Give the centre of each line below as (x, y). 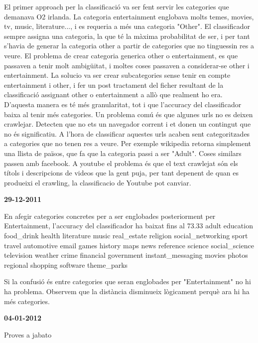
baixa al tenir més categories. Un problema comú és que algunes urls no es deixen (129, 114)
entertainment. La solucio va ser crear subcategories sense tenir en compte (117, 75)
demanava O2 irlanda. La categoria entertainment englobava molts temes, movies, (129, 16)
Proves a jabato (28, 334)
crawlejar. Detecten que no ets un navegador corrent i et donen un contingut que (128, 124)
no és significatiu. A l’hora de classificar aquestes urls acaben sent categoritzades (127, 133)
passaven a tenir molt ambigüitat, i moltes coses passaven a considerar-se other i (127, 65)
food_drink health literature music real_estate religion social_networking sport (126, 236)
